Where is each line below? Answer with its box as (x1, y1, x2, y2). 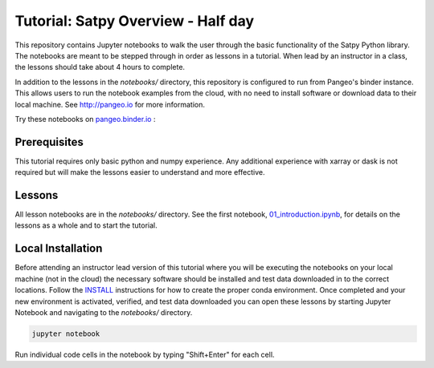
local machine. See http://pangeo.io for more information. (14, 99, 205, 109)
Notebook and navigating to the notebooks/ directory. (14, 307, 193, 317)
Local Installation (14, 241, 103, 256)
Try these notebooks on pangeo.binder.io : (14, 114, 156, 123)
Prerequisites (14, 135, 84, 148)
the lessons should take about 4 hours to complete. (14, 63, 185, 72)
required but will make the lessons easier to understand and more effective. (14, 168, 265, 177)
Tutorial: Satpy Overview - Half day (14, 12, 255, 30)
